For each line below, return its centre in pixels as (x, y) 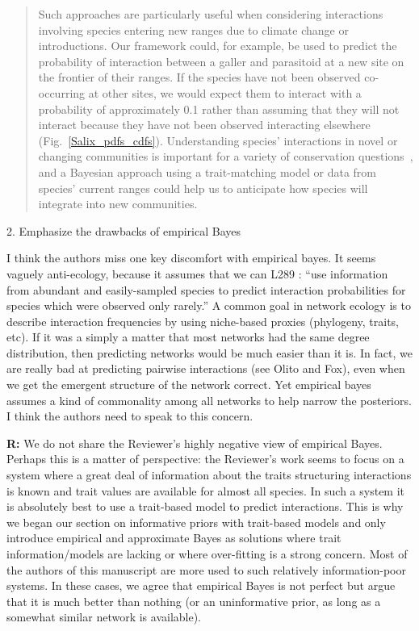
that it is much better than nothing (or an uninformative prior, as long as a (194, 601)
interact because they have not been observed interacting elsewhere (204, 125)
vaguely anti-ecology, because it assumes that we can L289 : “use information (197, 273)
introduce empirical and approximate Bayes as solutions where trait (174, 538)
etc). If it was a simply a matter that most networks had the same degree (188, 337)
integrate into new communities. (118, 204)
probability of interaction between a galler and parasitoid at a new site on (221, 61)
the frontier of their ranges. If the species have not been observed (199, 77)
